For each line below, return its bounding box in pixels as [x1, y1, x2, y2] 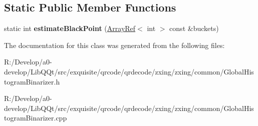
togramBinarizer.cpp [4, 112, 67, 123]
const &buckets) [169, 23, 219, 33]
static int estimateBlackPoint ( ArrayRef [4, 23, 136, 33]
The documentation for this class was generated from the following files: [4, 39, 225, 50]
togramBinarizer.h [4, 76, 60, 86]
